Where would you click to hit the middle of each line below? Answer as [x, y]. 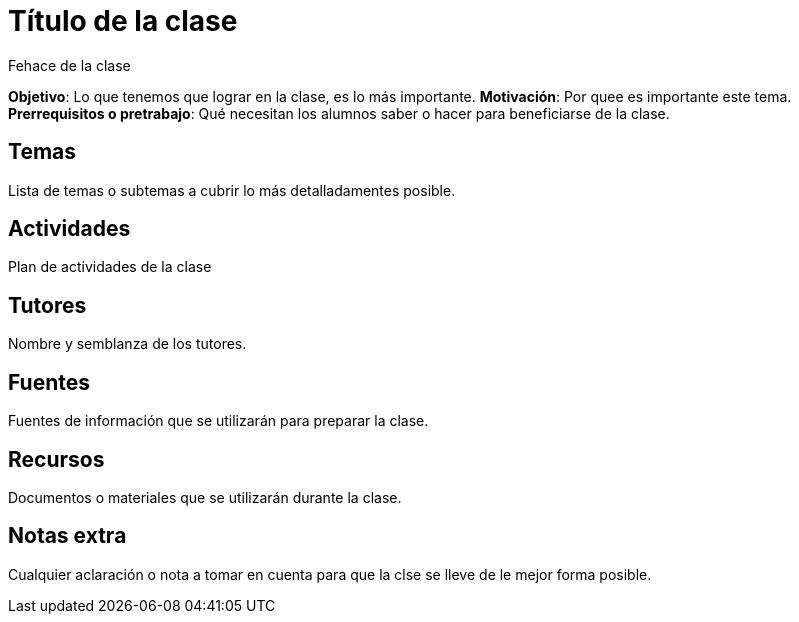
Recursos [56, 459]
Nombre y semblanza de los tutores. [127, 344]
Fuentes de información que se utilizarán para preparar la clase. [218, 421]
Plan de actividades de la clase [110, 267]
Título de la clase [123, 21]
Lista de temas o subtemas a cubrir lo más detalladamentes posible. [232, 190]
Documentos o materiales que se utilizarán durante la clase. [205, 497]
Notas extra [67, 536]
